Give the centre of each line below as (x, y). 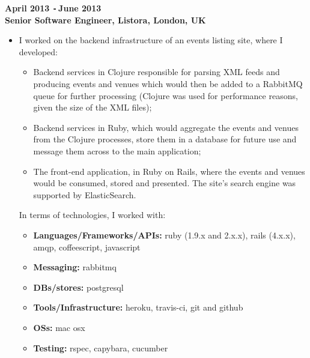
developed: (38, 51)
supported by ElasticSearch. (85, 194)
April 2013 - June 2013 (53, 8)
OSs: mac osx (59, 327)
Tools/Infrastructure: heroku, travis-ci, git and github (138, 307)
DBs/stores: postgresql (78, 287)
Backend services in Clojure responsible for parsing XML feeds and (157, 72)
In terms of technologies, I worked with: (92, 215)
